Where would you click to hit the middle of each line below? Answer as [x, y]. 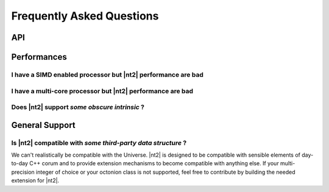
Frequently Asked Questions [85, 16]
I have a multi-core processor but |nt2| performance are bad [102, 91]
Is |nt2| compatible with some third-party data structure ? [99, 143]
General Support [43, 125]
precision [23, 172]
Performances [39, 57]
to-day [20, 163]
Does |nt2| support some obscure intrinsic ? [78, 107]
